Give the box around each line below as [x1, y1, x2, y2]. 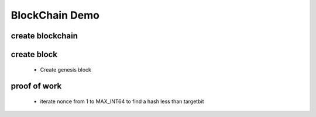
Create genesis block [40, 66, 92, 73]
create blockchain [11, 31, 78, 41]
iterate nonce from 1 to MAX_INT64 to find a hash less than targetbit [40, 98, 204, 105]
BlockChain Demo [11, 9, 99, 22]
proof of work [11, 81, 62, 91]
